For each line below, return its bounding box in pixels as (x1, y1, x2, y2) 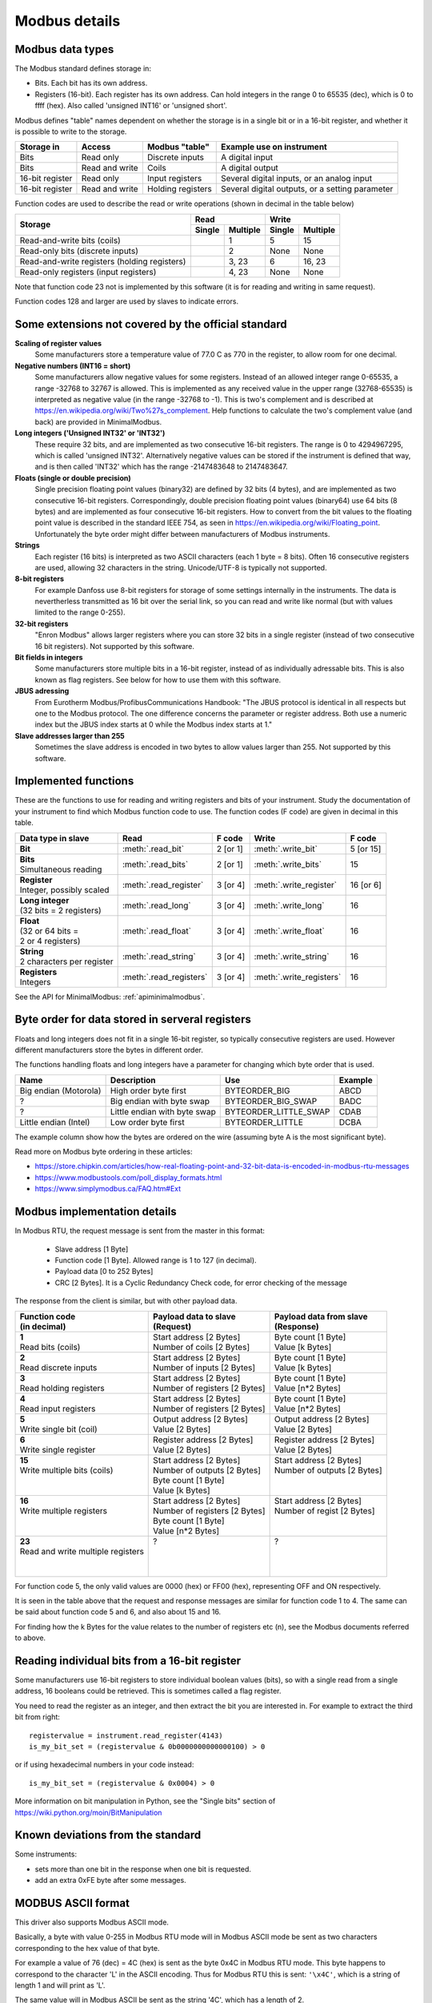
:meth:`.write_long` (254, 900, 325, 911)
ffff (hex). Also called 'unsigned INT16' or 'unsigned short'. (34, 101, 227, 111)
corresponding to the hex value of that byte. (14, 1943, 160, 1953)
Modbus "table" (146, 141, 210, 152)
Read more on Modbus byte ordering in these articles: (14, 1147, 193, 1157)
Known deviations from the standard (14, 1828, 202, 1842)
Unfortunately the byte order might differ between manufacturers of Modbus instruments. (34, 529, 330, 538)
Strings (14, 541, 40, 550)
